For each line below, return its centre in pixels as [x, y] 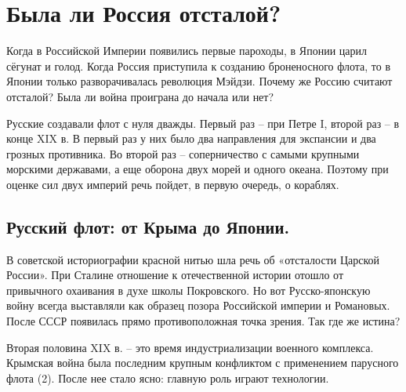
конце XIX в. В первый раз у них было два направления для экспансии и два [191, 138]
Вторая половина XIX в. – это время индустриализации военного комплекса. [190, 347]
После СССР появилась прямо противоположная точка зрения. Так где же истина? [203, 321]
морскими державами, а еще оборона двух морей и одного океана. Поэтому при [198, 169]
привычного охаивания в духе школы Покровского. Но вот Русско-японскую [188, 290]
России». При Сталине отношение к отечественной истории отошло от [175, 275]
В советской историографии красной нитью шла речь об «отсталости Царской [193, 259]
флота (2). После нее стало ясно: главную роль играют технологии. [168, 377]
